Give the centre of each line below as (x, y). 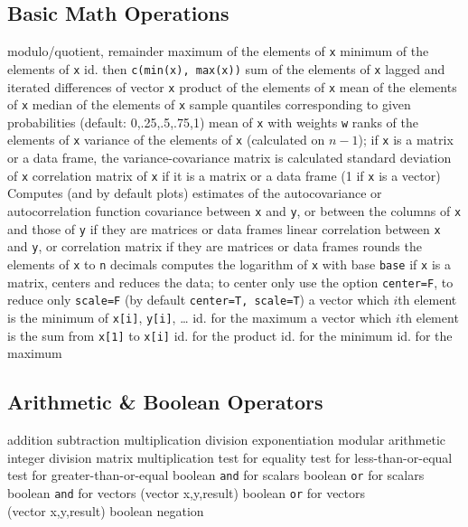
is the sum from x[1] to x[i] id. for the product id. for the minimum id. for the (230, 335)
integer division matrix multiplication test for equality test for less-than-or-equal (230, 457)
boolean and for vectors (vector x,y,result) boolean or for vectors (187, 492)
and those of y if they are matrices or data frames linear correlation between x (224, 228)
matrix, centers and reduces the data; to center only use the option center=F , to (230, 282)
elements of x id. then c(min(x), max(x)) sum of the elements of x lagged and (226, 68)
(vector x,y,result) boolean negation (106, 510)
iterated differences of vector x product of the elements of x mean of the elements (232, 86)
